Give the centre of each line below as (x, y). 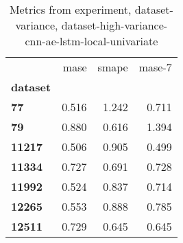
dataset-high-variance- (114, 25)
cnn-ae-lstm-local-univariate (91, 41)
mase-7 (155, 67)
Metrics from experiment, (70, 9)
